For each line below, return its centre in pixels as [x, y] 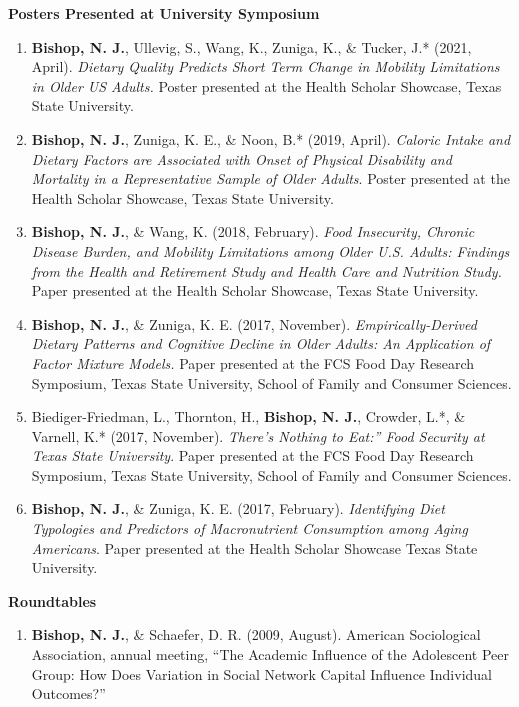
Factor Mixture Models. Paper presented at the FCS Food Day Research [253, 362]
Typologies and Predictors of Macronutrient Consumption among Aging [249, 528]
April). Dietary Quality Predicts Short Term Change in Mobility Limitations [265, 66]
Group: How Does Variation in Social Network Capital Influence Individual [262, 673]
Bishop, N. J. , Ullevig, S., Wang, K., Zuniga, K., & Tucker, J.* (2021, [251, 46]
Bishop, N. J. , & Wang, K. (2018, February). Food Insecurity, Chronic [253, 231]
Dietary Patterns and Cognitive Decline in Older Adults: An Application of [261, 343]
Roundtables [52, 600]
